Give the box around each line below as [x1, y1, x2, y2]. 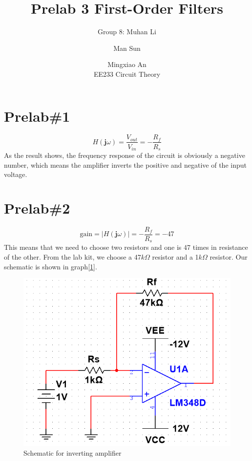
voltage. [4, 169, 27, 179]
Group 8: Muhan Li [98, 26, 156, 37]
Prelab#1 [4, 106, 70, 126]
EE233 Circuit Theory [93, 68, 161, 79]
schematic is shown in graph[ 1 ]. [4, 261, 97, 271]
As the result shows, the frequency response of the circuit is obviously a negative [4, 150, 245, 160]
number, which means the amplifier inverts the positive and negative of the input [4, 159, 247, 170]
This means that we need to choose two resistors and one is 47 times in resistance [4, 242, 248, 252]
